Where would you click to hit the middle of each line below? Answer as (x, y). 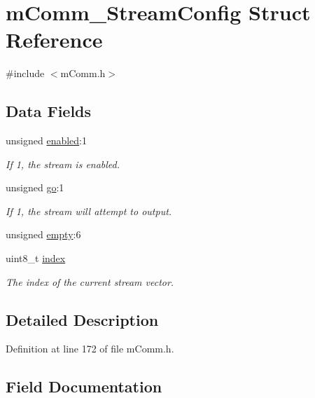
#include (25, 73)
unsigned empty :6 (43, 234)
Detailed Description (82, 319)
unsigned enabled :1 (47, 140)
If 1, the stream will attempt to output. (89, 211)
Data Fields (49, 111)
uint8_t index (36, 258)
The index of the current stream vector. (90, 281)
